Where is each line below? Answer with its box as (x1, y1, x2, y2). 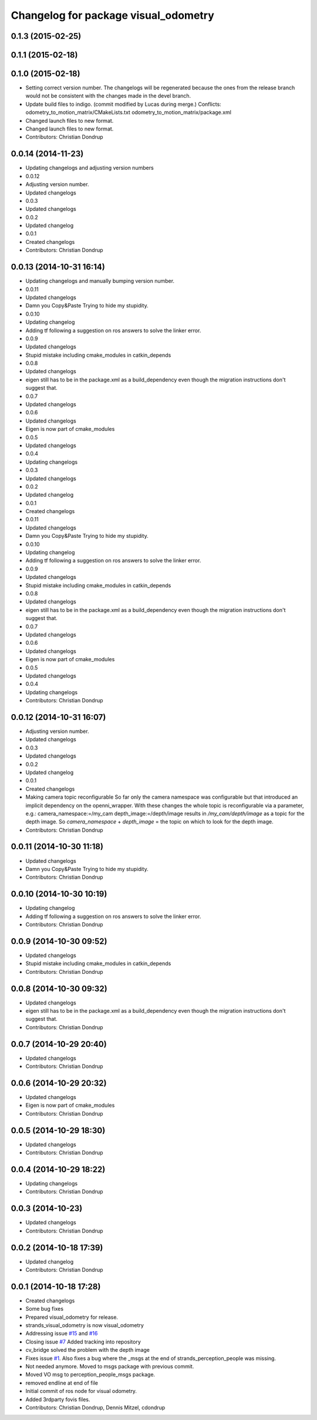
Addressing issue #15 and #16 (25, 1330, 98, 1337)
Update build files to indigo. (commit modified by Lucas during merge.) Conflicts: (25, 101, 221, 108)
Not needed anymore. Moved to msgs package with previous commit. (25, 1363, 194, 1370)
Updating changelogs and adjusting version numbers (25, 165, 154, 172)
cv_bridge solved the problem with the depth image (25, 1347, 150, 1354)
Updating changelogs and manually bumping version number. (25, 277, 175, 284)
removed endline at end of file (25, 1379, 98, 1386)
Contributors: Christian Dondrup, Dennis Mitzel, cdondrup (25, 1404, 166, 1411)
